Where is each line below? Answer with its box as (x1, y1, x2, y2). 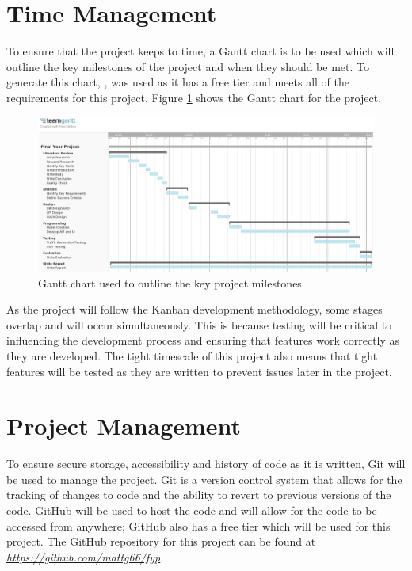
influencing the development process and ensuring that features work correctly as (6, 332, 400, 348)
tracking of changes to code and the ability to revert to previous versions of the (6, 486, 391, 503)
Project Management (6, 409, 242, 442)
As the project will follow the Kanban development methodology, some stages (6, 301, 383, 318)
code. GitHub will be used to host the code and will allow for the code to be (6, 502, 377, 518)
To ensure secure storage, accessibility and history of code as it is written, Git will (6, 455, 406, 472)
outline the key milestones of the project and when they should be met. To (6, 58, 369, 74)
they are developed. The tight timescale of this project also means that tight (6, 347, 378, 364)
